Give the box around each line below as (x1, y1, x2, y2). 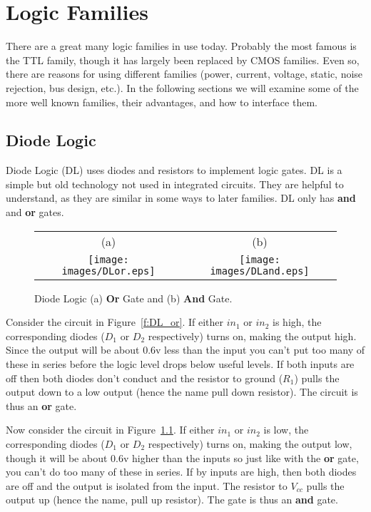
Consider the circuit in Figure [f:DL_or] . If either (6, 314, 224, 329)
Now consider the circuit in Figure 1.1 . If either (6, 422, 215, 437)
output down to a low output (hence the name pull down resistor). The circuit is (6, 384, 358, 399)
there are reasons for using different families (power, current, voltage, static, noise (6, 66, 363, 81)
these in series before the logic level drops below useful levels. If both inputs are (6, 357, 355, 372)
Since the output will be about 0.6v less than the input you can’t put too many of (6, 342, 365, 357)
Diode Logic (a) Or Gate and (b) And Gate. (34, 290, 233, 305)
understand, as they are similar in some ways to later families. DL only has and (6, 190, 356, 205)
